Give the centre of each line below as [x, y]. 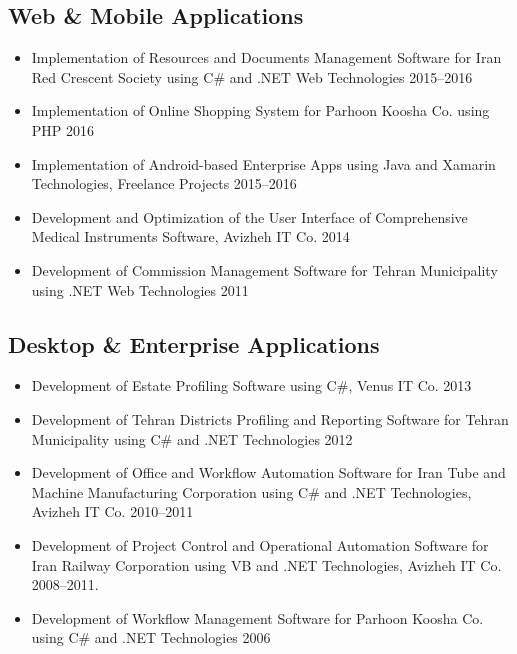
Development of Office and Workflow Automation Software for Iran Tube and [268, 472]
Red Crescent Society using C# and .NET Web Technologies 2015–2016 [252, 76]
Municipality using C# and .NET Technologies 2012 [192, 438]
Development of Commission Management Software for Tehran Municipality [264, 269]
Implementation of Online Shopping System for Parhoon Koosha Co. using [260, 110]
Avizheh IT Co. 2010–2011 [112, 511]
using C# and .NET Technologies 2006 [151, 637]
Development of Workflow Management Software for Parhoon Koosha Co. [257, 617]
